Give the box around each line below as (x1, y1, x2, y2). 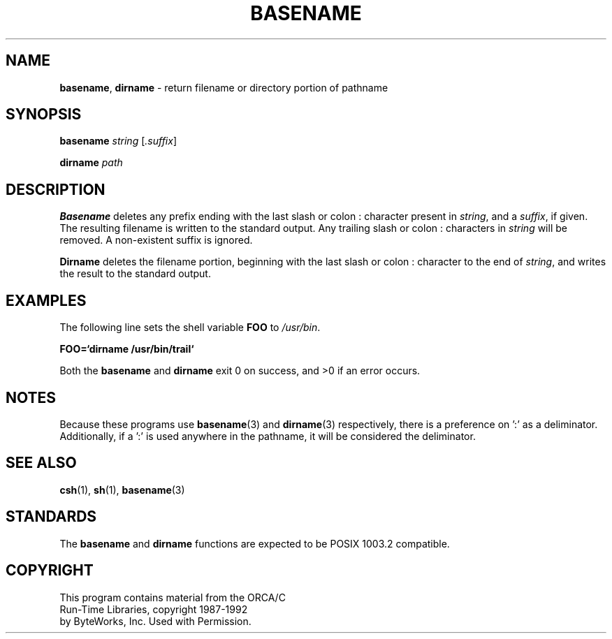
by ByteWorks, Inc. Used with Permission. (59, 615, 252, 627)
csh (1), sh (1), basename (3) (59, 483, 185, 496)
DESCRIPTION (6, 180, 105, 198)
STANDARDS (6, 508, 97, 526)
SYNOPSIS (6, 105, 82, 124)
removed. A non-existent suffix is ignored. (59, 234, 253, 247)
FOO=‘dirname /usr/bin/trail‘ (59, 343, 194, 355)
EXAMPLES (6, 291, 87, 309)
